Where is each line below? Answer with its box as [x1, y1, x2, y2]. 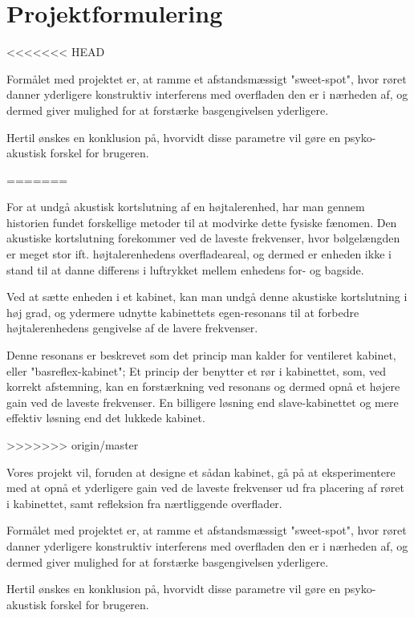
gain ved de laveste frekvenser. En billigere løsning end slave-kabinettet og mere [6, 393, 399, 410]
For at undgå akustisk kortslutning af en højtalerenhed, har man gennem [6, 198, 365, 215]
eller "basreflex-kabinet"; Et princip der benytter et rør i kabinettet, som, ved [6, 362, 387, 379]
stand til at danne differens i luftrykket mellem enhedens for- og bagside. [6, 261, 364, 278]
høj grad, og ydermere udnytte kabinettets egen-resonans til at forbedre [6, 303, 359, 320]
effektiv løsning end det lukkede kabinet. [6, 409, 205, 426]
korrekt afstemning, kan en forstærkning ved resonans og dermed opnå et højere [6, 378, 400, 395]
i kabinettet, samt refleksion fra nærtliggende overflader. [6, 494, 282, 511]
